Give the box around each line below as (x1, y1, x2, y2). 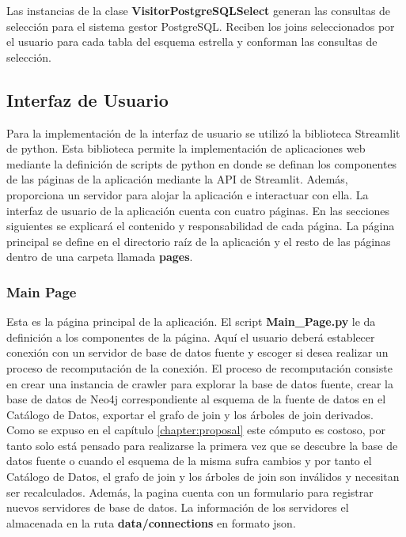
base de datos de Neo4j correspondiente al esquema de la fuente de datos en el (6, 391, 386, 407)
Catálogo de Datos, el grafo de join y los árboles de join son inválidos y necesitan (6, 468, 400, 485)
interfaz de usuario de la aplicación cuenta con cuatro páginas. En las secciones (6, 202, 390, 218)
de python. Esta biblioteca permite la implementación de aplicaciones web (6, 140, 366, 157)
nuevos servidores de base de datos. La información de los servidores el (6, 499, 349, 516)
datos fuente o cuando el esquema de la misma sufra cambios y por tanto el (6, 452, 372, 469)
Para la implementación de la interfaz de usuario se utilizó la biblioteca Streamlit (6, 124, 400, 141)
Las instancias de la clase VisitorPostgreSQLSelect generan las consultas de (6, 2, 391, 18)
